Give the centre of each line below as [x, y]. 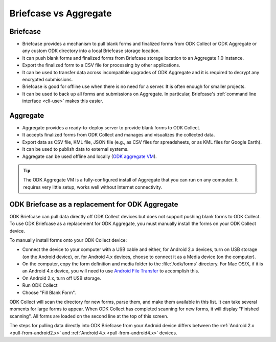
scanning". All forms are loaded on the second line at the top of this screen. [89, 316]
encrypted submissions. [48, 80]
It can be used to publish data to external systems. [75, 149]
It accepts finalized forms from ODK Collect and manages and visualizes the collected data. [119, 135]
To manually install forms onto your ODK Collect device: [68, 240]
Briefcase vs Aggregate [61, 13]
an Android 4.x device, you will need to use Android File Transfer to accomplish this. [111, 271]
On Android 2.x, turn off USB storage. [62, 278]
